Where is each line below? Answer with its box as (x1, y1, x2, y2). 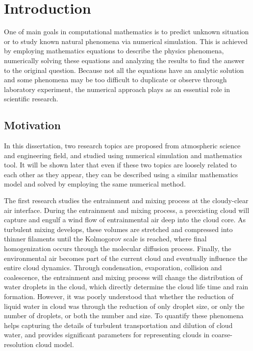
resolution (4, 339, 34, 349)
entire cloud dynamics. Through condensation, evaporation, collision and (4, 262, 222, 273)
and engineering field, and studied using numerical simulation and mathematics (4, 150, 242, 160)
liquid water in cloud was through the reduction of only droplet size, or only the (4, 301, 245, 311)
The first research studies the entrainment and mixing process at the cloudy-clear (4, 195, 249, 206)
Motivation (4, 117, 61, 133)
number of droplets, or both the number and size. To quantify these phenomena (4, 310, 244, 321)
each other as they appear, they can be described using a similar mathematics (4, 169, 238, 179)
